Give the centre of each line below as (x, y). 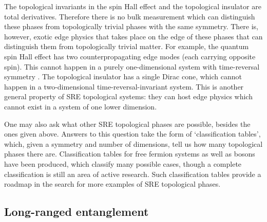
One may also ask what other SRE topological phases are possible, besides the (127, 124)
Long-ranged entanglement (77, 212)
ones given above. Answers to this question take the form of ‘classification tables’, (132, 134)
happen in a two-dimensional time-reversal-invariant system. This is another (124, 86)
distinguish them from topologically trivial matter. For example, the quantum (127, 46)
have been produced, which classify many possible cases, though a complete (123, 163)
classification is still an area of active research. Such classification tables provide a (133, 174)
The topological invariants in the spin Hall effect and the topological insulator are (133, 6)
